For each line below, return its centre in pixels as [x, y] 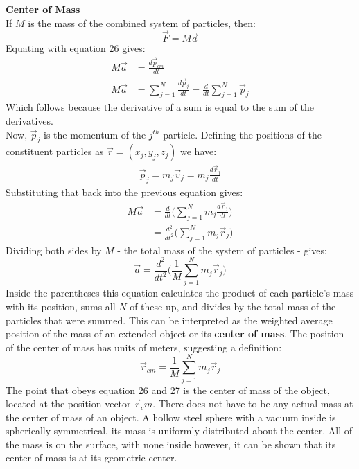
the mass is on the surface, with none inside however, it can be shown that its [171, 444]
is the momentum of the [95, 134]
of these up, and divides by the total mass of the [233, 306]
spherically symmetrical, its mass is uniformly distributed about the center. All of [179, 431]
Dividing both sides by [54, 250]
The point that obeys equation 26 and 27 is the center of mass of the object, [168, 390]
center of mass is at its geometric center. [91, 458]
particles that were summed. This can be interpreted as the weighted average [169, 320]
